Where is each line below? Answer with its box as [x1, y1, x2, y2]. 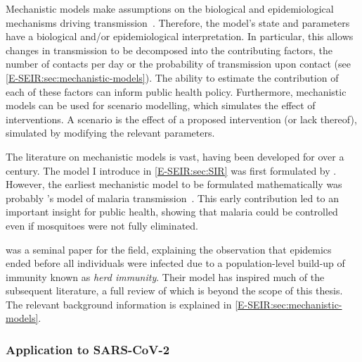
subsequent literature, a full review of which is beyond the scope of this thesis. [6, 283, 343, 298]
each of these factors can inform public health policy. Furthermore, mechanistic [6, 84, 347, 99]
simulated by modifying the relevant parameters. [6, 125, 215, 140]
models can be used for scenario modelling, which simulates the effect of [6, 98, 316, 113]
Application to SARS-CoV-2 [6, 340, 170, 358]
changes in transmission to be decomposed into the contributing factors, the [6, 42, 332, 57]
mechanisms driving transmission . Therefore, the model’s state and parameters [6, 15, 350, 30]
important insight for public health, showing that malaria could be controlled [6, 204, 338, 219]
